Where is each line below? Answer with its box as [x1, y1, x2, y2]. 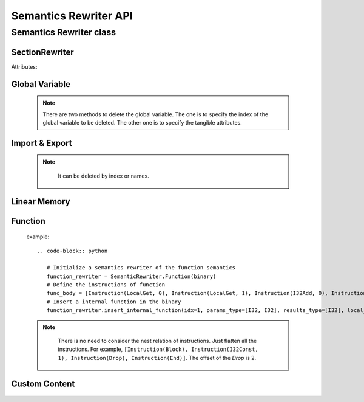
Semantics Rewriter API [11, 9, 133, 23]
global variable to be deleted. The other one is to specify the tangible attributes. [42, 119, 242, 126]
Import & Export [11, 137, 72, 148]
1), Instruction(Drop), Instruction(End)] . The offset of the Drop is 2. [58, 354, 257, 361]
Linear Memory [11, 196, 70, 207]
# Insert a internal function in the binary [46, 298, 181, 305]
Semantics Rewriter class [11, 27, 116, 38]
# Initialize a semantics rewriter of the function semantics [46, 265, 236, 271]
